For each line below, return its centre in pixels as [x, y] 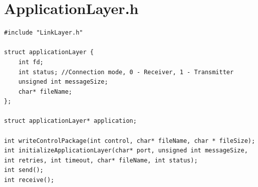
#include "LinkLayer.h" [44, 33]
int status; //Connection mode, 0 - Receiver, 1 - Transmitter [126, 72]
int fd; [31, 62]
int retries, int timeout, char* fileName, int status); [101, 160]
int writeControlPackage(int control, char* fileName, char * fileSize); [130, 141]
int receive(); [29, 180]
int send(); [24, 170]
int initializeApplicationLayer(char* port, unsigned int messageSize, [126, 151]
